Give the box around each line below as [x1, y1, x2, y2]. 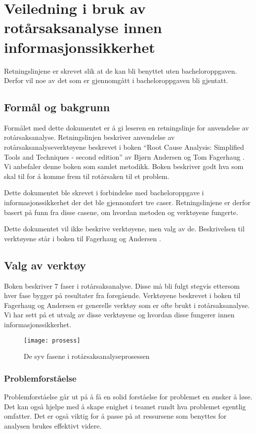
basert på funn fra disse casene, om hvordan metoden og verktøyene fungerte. [4, 207, 238, 217]
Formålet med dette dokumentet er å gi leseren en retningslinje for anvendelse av [4, 122, 249, 132]
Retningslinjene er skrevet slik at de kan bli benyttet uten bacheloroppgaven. [4, 65, 237, 76]
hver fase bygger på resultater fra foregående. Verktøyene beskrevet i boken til [4, 290, 241, 301]
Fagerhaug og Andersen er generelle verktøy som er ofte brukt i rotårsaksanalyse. [4, 300, 250, 310]
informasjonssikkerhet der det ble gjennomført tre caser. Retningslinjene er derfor [4, 197, 251, 208]
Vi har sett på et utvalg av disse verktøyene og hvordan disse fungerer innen [4, 309, 235, 320]
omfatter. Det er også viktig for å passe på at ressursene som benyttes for [4, 411, 227, 421]
